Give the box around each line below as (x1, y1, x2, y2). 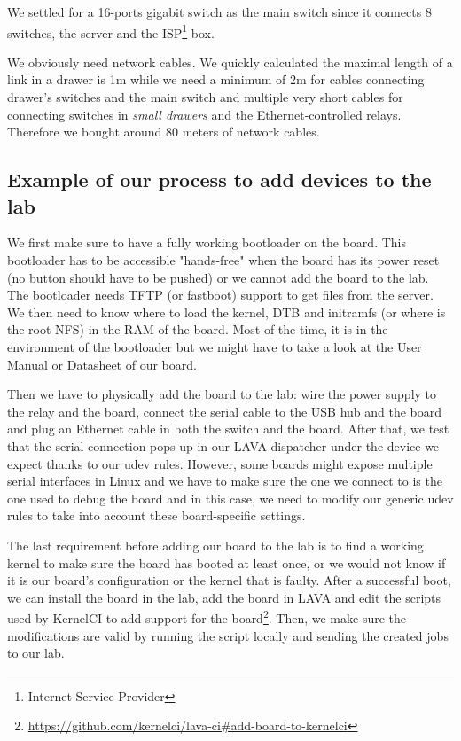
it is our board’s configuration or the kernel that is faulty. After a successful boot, (7, 571, 451, 589)
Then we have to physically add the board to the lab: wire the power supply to (7, 385, 437, 403)
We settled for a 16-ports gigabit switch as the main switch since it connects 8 (7, 3, 432, 20)
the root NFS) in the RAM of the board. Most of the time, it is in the (7, 320, 388, 339)
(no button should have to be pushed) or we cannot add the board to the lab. (7, 268, 429, 286)
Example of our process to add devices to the (7, 166, 432, 193)
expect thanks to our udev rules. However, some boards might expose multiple (7, 454, 433, 472)
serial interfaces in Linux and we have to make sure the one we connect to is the (7, 472, 442, 490)
